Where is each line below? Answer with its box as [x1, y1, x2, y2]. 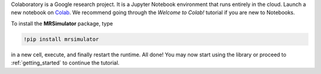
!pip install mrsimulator [23, 36, 99, 43]
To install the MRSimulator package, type [11, 20, 113, 27]
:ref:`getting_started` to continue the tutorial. [11, 59, 120, 66]
